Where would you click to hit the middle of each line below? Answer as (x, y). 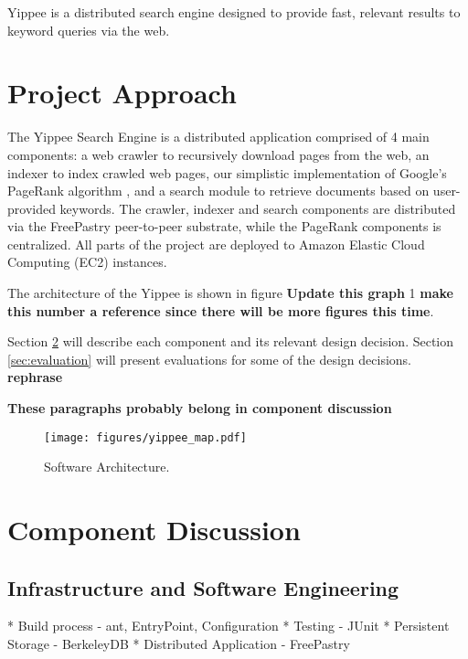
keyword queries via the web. (89, 30)
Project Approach (122, 93)
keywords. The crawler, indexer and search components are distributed (258, 208)
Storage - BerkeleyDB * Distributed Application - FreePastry (179, 644)
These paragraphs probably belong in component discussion (200, 408)
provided (32, 208)
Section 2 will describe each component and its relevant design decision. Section (231, 341)
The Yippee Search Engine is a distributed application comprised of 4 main (218, 137)
